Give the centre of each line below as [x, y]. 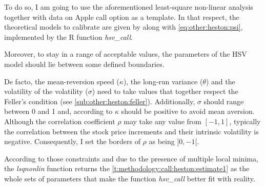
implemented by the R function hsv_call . [68, 37]
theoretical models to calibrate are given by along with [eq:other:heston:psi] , [124, 27]
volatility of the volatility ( [46, 91]
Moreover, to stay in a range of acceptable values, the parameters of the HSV [126, 54]
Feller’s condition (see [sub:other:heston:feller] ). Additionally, [100, 101]
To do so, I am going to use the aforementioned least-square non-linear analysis [129, 7]
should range [224, 101]
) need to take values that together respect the [165, 91]
